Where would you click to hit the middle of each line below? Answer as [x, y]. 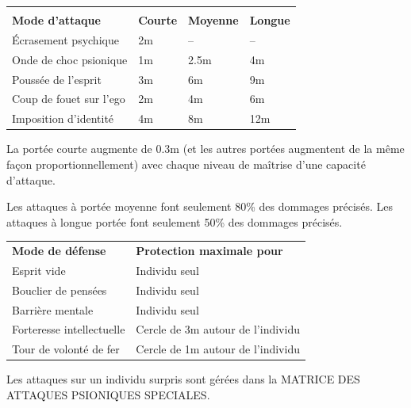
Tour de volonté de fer [66, 349]
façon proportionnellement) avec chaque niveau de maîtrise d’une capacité [186, 164]
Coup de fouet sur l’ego [69, 99]
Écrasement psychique [65, 39]
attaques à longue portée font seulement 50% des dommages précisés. [175, 221]
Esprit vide [39, 270]
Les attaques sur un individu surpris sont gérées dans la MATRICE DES [183, 379]
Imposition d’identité [63, 118]
